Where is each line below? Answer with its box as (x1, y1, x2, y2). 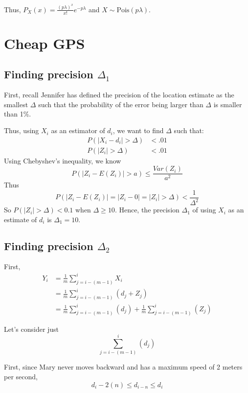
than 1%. (4, 109, 31, 119)
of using (192, 205, 216, 215)
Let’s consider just (4, 324, 59, 334)
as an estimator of (51, 125, 105, 136)
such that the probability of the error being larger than (38, 99, 203, 109)
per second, (4, 371, 38, 381)
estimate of (4, 214, 37, 224)
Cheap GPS (4, 33, 85, 53)
